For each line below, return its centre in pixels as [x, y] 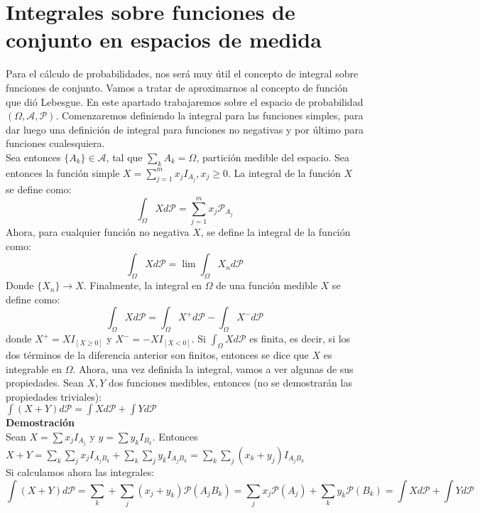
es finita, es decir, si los [300, 339]
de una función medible [267, 285]
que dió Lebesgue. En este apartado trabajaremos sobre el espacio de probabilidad [185, 101]
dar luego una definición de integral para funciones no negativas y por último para [185, 129]
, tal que [124, 157]
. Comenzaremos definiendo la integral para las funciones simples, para [209, 115]
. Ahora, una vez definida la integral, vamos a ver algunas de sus [213, 368]
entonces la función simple [63, 172]
